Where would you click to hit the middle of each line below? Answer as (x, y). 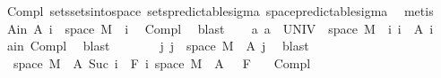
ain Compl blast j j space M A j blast (158, 46)
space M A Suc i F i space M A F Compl (162, 62)
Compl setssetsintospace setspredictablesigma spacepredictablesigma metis (220, 11)
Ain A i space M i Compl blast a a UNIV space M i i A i (220, 28)
